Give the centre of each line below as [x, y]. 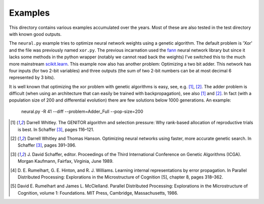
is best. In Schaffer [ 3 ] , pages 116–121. [56, 129]
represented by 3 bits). [32, 77]
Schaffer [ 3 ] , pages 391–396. [47, 145]
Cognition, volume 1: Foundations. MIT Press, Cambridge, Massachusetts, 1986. [98, 193]
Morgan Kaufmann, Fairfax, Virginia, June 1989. [66, 161]
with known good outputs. [35, 34]
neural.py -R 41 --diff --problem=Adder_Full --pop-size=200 [82, 111]
